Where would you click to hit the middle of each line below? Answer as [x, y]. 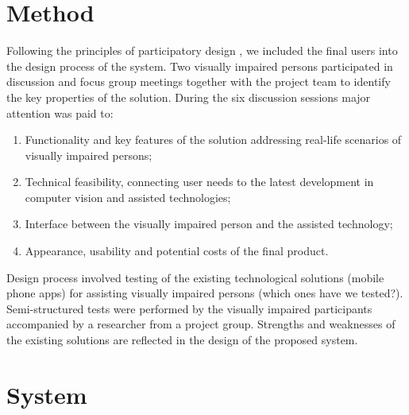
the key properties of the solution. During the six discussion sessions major [189, 97]
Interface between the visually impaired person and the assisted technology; [209, 224]
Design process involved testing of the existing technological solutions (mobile [195, 277]
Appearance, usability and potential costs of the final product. [177, 251]
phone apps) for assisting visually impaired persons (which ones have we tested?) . [205, 293]
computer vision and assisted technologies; [128, 197]
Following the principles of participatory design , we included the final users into [202, 50]
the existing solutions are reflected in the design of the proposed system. [182, 340]
